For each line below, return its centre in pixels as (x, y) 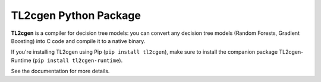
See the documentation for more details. (60, 71)
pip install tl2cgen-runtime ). (79, 60)
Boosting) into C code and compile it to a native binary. (78, 41)
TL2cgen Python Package (76, 15)
